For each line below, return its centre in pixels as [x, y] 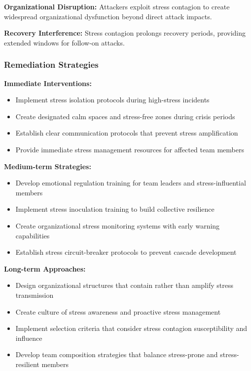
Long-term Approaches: [45, 268]
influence [29, 338]
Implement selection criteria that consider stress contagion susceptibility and [131, 328]
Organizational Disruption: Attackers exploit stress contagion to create [117, 6]
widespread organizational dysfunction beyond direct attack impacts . [108, 16]
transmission [35, 295]
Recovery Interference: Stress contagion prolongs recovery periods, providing [125, 33]
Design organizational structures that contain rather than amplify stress [124, 285]
